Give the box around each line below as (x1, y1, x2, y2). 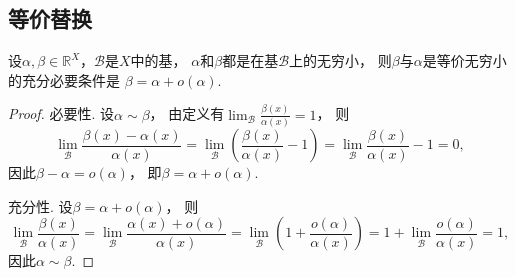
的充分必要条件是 (8, 69, 120, 90)
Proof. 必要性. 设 (8, 103, 115, 124)
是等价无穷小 (422, 50, 507, 71)
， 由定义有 (149, 103, 225, 124)
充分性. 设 (8, 195, 73, 216)
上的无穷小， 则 (289, 50, 392, 71)
